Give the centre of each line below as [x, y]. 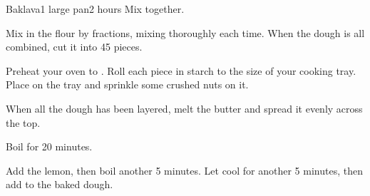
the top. [23, 122]
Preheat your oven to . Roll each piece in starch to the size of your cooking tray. [181, 70]
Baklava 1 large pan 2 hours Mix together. [95, 9]
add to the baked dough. [60, 184]
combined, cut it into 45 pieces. [74, 47]
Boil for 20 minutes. [49, 146]
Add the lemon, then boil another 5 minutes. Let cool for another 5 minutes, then [184, 170]
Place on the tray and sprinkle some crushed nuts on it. [127, 84]
